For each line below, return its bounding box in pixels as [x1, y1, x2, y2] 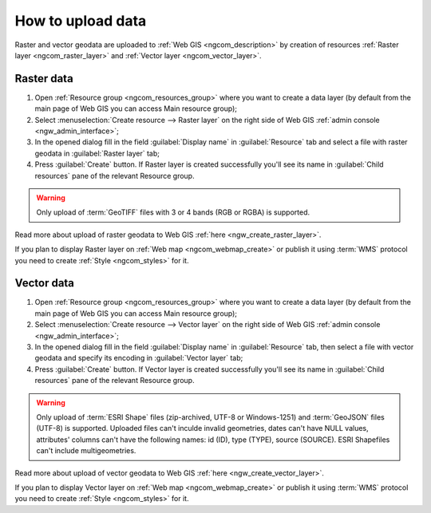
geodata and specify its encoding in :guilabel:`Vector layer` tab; [34, 353, 243, 363]
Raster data [14, 72, 73, 85]
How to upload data [14, 12, 147, 30]
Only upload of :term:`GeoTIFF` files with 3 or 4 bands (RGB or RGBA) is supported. [36, 207, 310, 217]
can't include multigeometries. [36, 446, 136, 456]
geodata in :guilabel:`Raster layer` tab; [34, 148, 160, 158]
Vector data [14, 276, 75, 290]
